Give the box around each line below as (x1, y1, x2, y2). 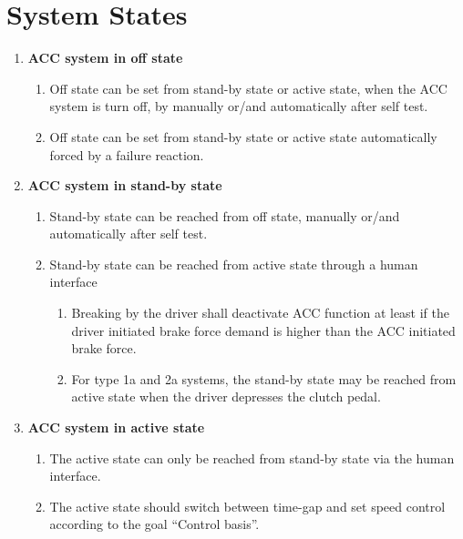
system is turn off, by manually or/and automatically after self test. (49, 97, 428, 116)
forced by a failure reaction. (49, 145, 204, 164)
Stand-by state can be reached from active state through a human (49, 254, 418, 273)
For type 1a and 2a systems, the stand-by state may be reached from (71, 369, 457, 388)
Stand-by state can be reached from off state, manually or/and (49, 206, 400, 225)
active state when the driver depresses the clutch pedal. (71, 387, 381, 406)
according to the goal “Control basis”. (49, 514, 260, 534)
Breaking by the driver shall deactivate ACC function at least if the (71, 303, 450, 322)
